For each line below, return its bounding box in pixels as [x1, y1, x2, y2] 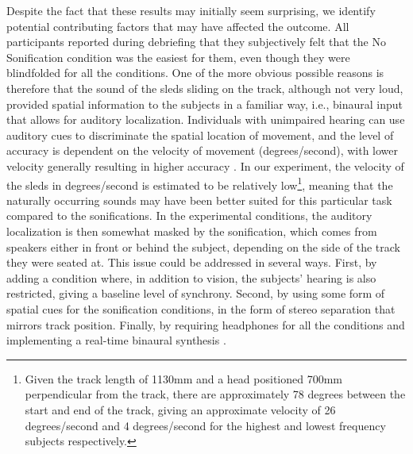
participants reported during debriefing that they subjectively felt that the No [6, 33, 386, 50]
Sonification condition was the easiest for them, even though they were [6, 48, 350, 65]
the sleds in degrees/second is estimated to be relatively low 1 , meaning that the [6, 174, 393, 193]
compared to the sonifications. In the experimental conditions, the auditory [6, 207, 372, 224]
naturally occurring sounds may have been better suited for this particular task [6, 191, 392, 208]
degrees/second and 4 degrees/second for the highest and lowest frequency [25, 417, 386, 433]
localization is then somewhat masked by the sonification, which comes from [6, 222, 377, 239]
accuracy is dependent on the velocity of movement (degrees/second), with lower [6, 142, 399, 159]
